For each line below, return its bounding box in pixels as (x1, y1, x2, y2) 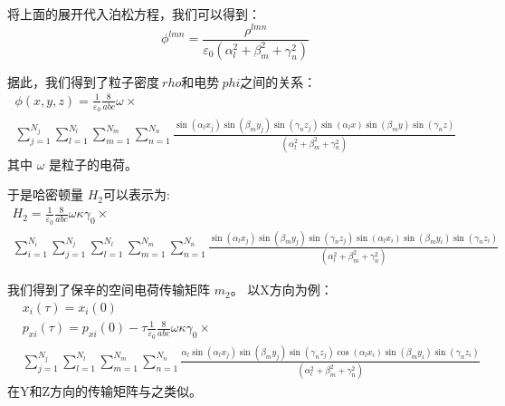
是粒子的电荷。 (49, 154, 138, 173)
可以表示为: (103, 185, 170, 204)
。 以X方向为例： (230, 280, 333, 299)
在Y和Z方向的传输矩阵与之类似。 (7, 382, 203, 401)
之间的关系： (240, 72, 317, 91)
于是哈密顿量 (7, 185, 83, 204)
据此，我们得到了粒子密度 (7, 72, 159, 91)
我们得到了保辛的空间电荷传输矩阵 (7, 280, 210, 299)
